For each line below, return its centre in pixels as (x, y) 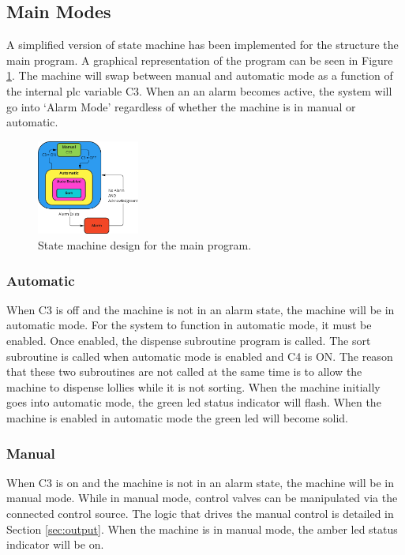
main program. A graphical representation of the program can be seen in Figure (200, 60)
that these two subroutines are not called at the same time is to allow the (184, 371)
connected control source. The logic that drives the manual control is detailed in (200, 514)
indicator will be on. (55, 544)
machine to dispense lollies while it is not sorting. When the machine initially (193, 386)
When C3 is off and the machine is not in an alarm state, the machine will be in (201, 309)
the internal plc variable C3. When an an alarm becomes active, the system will (199, 90)
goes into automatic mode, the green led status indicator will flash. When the (194, 402)
